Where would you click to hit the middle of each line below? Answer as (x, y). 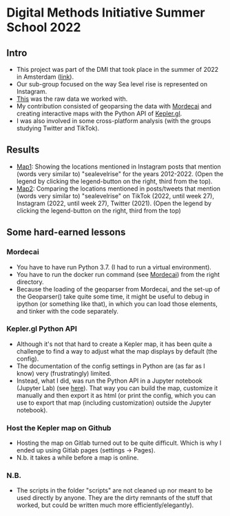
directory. (30, 282)
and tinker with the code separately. (67, 311)
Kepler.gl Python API (42, 329)
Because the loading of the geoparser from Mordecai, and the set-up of (118, 289)
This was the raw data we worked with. (72, 99)
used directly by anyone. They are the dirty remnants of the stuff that (114, 498)
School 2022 (44, 27)
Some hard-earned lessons (66, 232)
